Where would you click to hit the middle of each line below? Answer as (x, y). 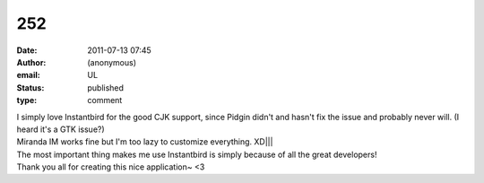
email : (28, 75)
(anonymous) (112, 62)
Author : (31, 62)
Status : (30, 87)
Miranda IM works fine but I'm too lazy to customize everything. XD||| (145, 142)
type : (27, 100)
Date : (27, 50)
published (106, 87)
